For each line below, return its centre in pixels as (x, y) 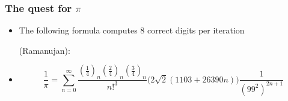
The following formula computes (78, 30)
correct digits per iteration (196, 30)
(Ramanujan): (44, 50)
